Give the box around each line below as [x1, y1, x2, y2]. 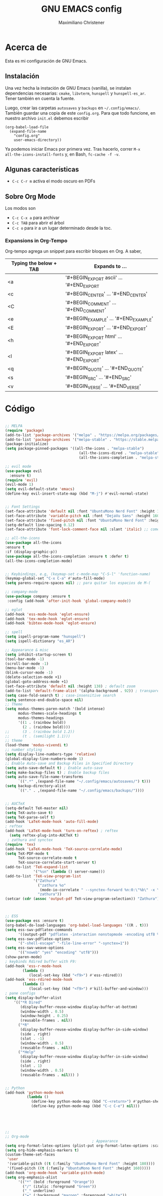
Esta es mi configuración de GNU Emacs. [5, 58, 87, 64]
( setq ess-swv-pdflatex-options [5, 937, 70, 941]
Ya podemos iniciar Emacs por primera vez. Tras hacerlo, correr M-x [5, 146, 141, 152]
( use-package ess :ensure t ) [5, 918, 64, 923]
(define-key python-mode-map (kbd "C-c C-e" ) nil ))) [31, 1104, 140, 1109]
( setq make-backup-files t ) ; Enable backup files [5, 770, 110, 775]
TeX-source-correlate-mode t [17, 856, 77, 860]
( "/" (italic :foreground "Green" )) [22, 1184, 97, 1189]
